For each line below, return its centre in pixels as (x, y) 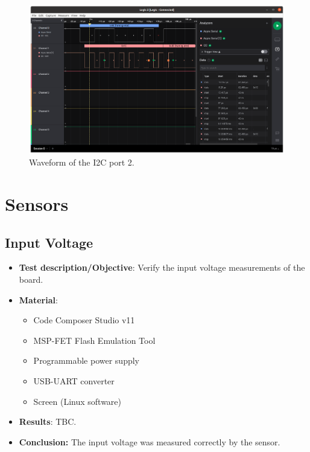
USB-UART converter (74, 380)
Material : (38, 299)
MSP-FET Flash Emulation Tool (94, 340)
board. (31, 279)
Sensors (37, 203)
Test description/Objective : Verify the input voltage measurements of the (162, 267)
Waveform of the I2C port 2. (82, 162)
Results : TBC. (48, 421)
